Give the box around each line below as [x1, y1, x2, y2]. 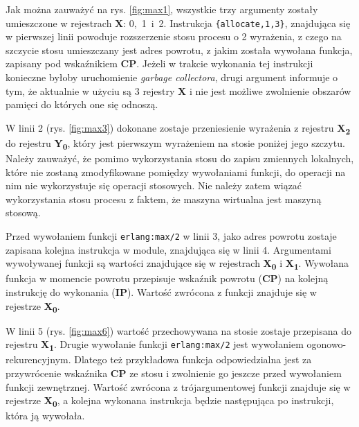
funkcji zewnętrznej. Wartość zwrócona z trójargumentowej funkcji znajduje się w [6, 379, 351, 394]
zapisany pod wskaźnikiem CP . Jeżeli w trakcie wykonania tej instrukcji [6, 56, 313, 71]
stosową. [6, 205, 41, 220]
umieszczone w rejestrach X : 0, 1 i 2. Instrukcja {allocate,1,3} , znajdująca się [6, 15, 351, 30]
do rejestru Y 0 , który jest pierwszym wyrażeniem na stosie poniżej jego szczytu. [6, 135, 345, 152]
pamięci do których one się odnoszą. [6, 97, 158, 112]
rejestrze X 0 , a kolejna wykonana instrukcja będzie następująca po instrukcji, [6, 393, 334, 410]
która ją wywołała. [6, 408, 85, 423]
